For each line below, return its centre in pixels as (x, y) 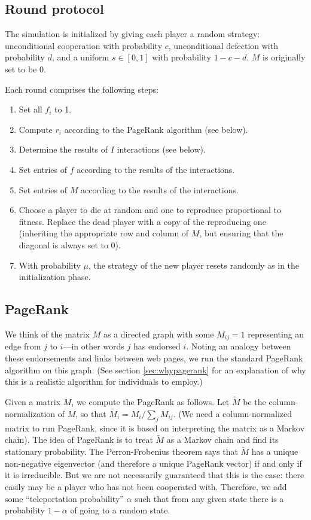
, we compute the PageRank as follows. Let (150, 401)
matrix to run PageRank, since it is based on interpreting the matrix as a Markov (155, 428)
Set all (31, 109)
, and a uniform (80, 57)
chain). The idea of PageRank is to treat (79, 440)
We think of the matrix (48, 334)
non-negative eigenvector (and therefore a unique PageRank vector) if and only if (153, 463)
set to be (21, 69)
